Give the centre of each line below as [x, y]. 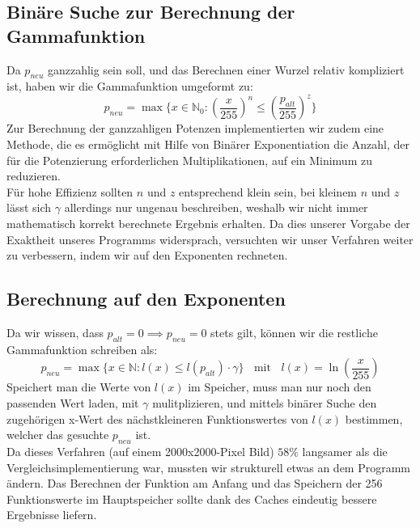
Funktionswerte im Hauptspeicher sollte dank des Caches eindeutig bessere [192, 498]
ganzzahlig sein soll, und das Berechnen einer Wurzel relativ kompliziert [226, 69]
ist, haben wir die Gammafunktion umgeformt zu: [130, 86]
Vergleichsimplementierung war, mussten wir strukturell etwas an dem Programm [209, 467]
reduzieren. [34, 176]
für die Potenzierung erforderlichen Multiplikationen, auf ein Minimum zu [189, 160]
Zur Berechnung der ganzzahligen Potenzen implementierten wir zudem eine [195, 128]
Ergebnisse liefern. [52, 515]
